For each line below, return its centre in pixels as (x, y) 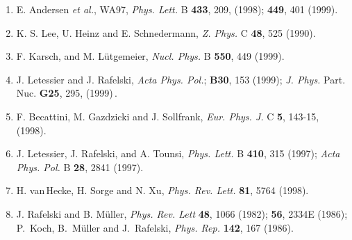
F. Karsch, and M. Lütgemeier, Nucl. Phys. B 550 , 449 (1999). (150, 56)
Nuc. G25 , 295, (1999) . (67, 93)
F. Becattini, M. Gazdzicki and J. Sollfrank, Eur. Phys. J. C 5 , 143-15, (168, 116)
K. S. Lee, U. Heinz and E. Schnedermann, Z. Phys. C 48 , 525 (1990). (166, 32)
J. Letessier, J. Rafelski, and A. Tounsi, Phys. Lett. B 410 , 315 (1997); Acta (178, 153)
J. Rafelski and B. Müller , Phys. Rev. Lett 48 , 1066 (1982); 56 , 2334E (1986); (182, 213)
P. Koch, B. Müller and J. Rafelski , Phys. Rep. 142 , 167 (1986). (155, 227)
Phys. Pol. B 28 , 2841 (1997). (80, 167)
